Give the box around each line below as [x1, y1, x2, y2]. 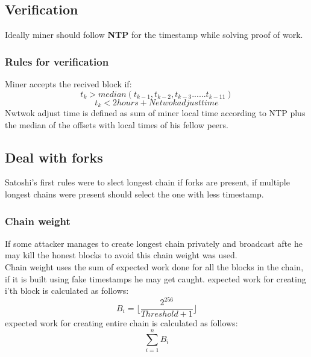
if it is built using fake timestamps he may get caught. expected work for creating [5, 272, 306, 285]
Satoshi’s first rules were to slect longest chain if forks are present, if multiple [5, 176, 290, 188]
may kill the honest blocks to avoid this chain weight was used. [5, 249, 237, 261]
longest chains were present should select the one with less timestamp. [5, 188, 264, 200]
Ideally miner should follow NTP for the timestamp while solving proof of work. [5, 28, 303, 41]
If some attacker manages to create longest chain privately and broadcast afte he [5, 237, 303, 249]
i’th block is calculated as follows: [5, 284, 129, 297]
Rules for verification [5, 54, 109, 69]
